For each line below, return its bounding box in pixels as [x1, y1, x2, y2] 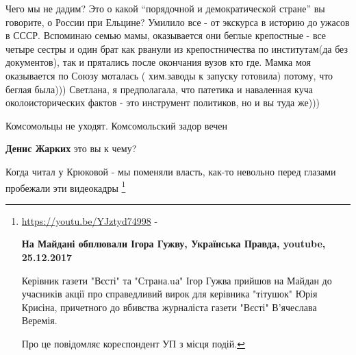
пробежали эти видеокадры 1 [5, 178, 126, 195]
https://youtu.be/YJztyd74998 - [21, 213, 158, 228]
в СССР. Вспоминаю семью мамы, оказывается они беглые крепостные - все [5, 28, 327, 42]
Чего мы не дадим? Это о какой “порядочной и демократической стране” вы [5, 1, 325, 15]
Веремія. [21, 313, 58, 328]
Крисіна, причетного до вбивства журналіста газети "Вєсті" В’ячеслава [21, 299, 317, 314]
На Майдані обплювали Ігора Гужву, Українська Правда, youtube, [21, 236, 326, 251]
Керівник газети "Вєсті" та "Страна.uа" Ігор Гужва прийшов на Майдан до [21, 273, 332, 287]
